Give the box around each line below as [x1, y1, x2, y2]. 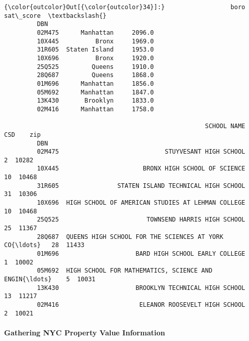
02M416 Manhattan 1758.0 [37, 105, 154, 113]
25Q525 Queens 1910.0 [37, 63, 154, 70]
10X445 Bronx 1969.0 [37, 37, 154, 45]
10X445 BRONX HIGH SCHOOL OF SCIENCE [37, 165, 245, 173]
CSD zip [4, 131, 41, 138]
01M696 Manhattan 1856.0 [37, 80, 154, 87]
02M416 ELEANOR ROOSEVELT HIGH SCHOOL [37, 301, 245, 308]
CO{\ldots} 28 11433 [4, 241, 85, 249]
